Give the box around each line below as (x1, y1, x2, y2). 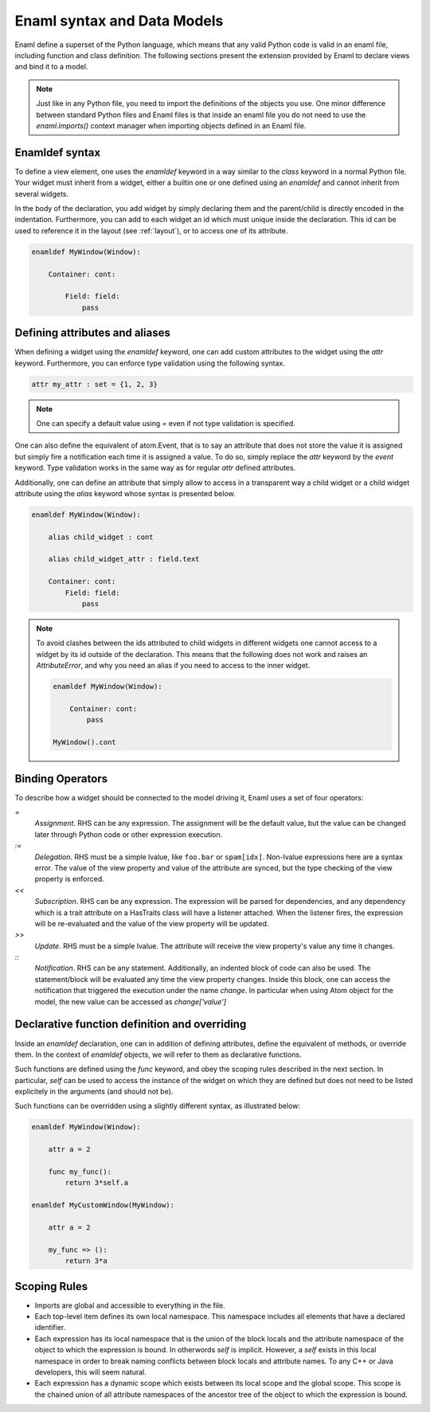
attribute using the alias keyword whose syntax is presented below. (14, 488, 236, 498)
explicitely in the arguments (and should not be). (14, 1087, 174, 1097)
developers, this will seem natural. (34, 1367, 147, 1377)
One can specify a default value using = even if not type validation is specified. (36, 418, 296, 428)
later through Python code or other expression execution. (34, 829, 223, 839)
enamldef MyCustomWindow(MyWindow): (31, 1201, 175, 1210)
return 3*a (64, 1257, 107, 1265)
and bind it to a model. (14, 62, 88, 72)
